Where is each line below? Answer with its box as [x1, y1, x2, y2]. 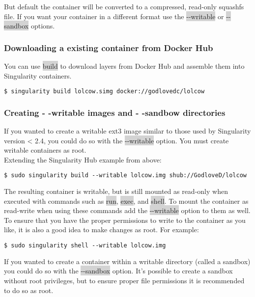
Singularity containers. [4, 70, 72, 81]
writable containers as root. [4, 145, 86, 155]
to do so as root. [4, 285, 54, 295]
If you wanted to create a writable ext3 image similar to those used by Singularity [4, 126, 251, 136]
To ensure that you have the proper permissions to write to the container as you [4, 215, 246, 225]
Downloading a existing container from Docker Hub [4, 41, 213, 54]
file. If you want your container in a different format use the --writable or [4, 11, 224, 21]
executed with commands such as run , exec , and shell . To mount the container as [4, 195, 249, 206]
